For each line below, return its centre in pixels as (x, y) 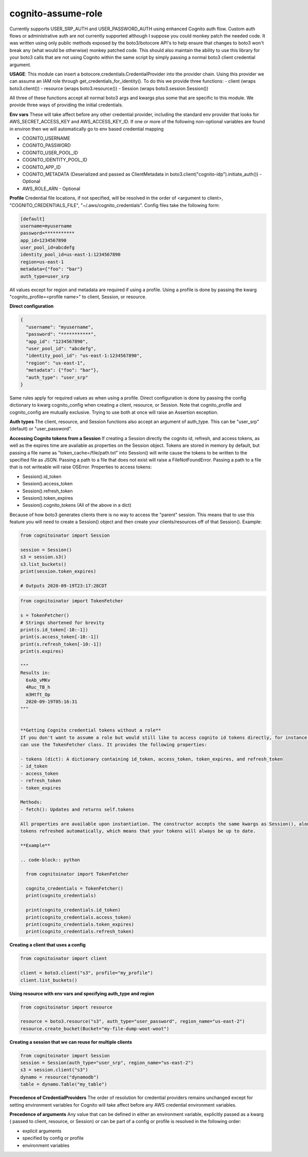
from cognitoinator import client (64, 959)
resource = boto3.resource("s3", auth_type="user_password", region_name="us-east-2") (133, 1021)
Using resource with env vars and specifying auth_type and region (82, 993)
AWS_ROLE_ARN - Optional (51, 188)
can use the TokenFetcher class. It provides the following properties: (114, 745)
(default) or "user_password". (41, 429)
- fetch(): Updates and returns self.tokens (77, 809)
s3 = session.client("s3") (54, 1070)
